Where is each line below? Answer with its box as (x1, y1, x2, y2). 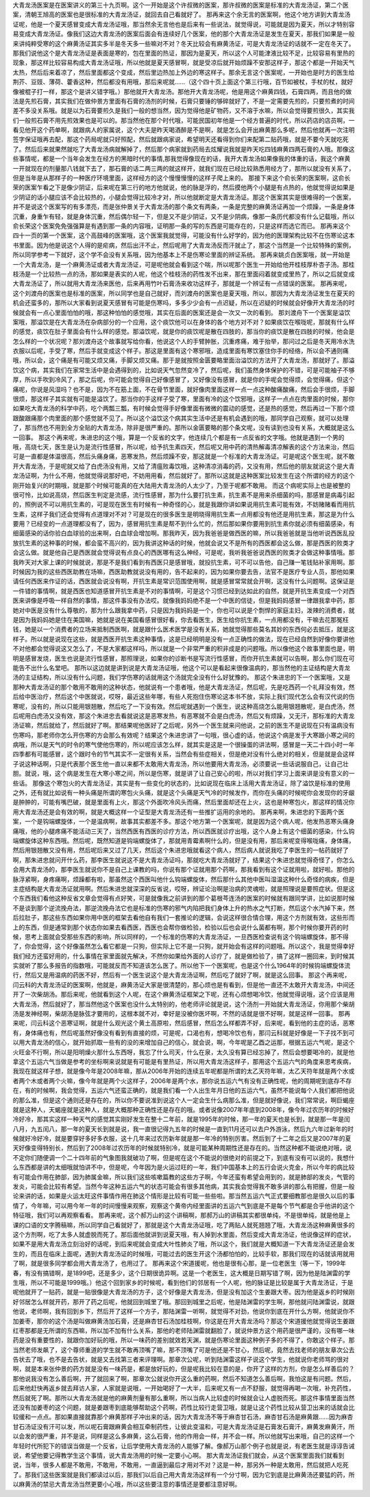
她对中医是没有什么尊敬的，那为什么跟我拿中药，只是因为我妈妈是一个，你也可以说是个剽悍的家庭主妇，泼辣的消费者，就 (12, 606, 355, 614)
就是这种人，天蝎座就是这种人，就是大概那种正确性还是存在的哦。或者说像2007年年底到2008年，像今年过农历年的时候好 (12, 1105, 354, 1113)
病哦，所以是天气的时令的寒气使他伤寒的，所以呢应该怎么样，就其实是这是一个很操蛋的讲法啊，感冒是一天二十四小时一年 (12, 741, 355, 749)
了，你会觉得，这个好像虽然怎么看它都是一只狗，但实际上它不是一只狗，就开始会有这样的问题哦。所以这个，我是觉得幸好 (12, 942, 355, 951)
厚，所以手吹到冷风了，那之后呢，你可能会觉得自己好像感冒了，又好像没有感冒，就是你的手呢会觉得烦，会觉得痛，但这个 (12, 375, 355, 384)
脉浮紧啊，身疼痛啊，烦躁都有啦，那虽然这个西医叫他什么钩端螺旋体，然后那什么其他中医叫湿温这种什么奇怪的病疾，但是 (12, 875, 355, 883)
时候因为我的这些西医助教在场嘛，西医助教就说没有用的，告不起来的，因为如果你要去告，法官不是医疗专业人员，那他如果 (12, 568, 355, 576)
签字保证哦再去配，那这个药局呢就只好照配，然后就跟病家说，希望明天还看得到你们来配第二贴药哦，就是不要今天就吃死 (12, 135, 349, 143)
